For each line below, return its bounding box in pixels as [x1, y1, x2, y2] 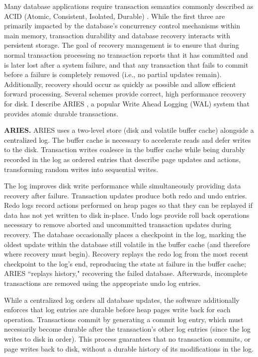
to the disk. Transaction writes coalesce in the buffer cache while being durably [4, 144, 245, 155]
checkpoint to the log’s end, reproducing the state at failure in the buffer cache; [4, 258, 246, 268]
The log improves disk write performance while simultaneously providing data [4, 180, 241, 191]
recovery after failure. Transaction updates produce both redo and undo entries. [4, 190, 247, 200]
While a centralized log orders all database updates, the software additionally [4, 294, 240, 305]
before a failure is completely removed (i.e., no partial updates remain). [4, 69, 222, 80]
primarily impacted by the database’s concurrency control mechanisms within [4, 20, 240, 31]
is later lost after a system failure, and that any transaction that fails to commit [4, 59, 249, 70]
